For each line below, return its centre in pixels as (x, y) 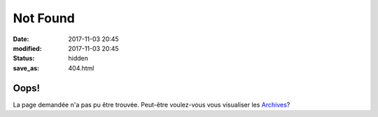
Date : (21, 39)
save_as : (26, 68)
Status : (24, 58)
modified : (27, 48)
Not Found (44, 18)
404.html (81, 68)
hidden (78, 58)
